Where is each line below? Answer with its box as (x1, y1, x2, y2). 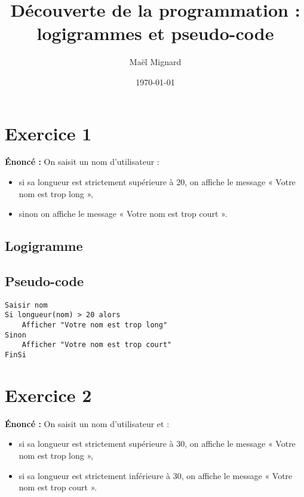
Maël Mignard (129, 56, 182, 68)
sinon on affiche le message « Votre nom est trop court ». (19, 207, 228, 220)
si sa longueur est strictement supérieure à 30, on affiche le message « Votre (19, 437, 296, 450)
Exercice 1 (5, 121, 92, 145)
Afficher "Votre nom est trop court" (22, 340, 172, 349)
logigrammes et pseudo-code (36, 21, 274, 45)
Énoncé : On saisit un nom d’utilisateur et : (5, 417, 170, 429)
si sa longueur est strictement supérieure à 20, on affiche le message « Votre (19, 176, 296, 188)
